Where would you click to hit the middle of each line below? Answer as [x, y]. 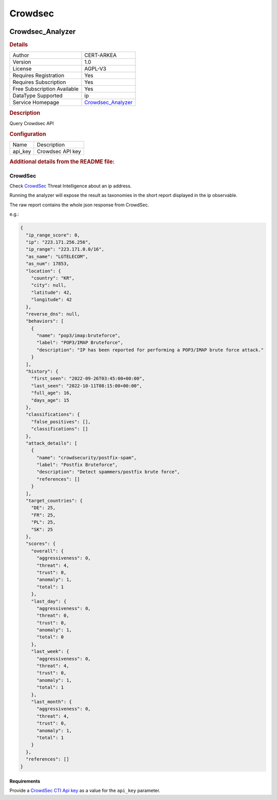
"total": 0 [50, 637]
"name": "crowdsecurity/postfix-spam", [87, 457]
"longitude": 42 [51, 300]
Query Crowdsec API [32, 123]
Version [22, 62]
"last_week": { [50, 651]
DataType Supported [37, 96]
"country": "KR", [53, 278]
